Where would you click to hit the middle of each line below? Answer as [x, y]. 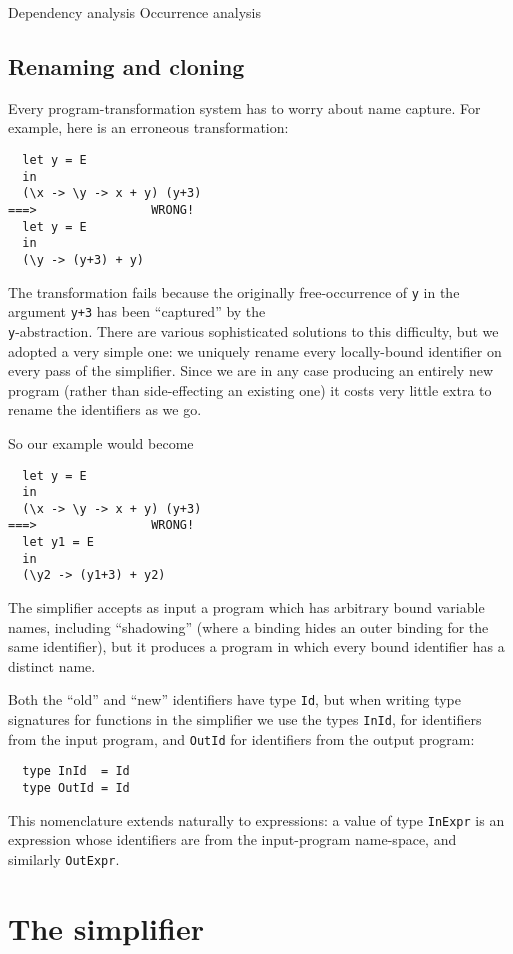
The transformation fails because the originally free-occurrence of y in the [234, 291]
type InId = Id [76, 771]
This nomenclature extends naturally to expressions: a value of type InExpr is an [256, 819]
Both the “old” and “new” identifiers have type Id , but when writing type [234, 699]
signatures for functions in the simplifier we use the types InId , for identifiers [245, 719]
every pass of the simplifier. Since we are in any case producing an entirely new [251, 370]
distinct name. [52, 665]
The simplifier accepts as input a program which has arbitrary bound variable [246, 607]
